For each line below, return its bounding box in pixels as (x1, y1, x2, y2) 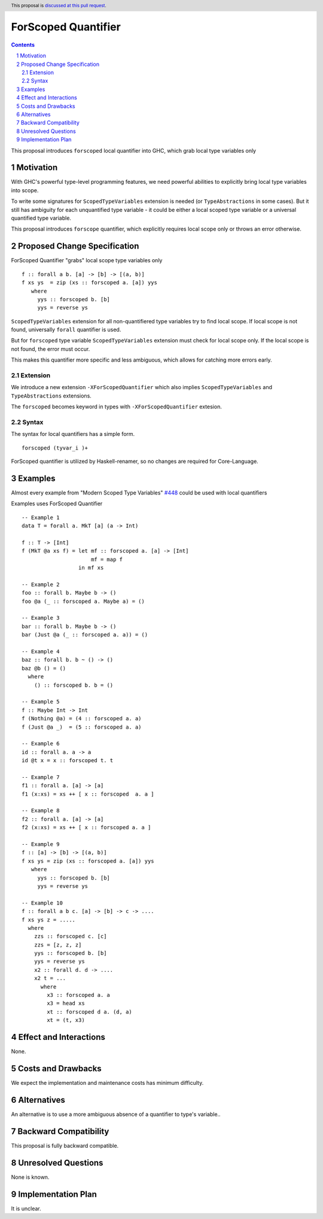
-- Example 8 (22, 807, 60, 814)
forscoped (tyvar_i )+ (22, 444, 89, 451)
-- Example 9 (22, 841, 60, 847)
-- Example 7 (22, 774, 60, 781)
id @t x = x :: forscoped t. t (22, 757, 114, 764)
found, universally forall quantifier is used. (11, 326, 121, 333)
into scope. (11, 186, 39, 194)
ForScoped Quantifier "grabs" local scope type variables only (11, 257, 163, 264)
